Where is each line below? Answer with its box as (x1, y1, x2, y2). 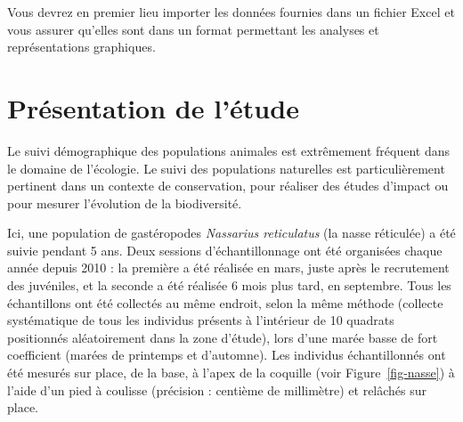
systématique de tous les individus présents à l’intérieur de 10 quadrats (7, 311, 394, 329)
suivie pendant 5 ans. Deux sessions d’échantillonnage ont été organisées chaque (7, 240, 443, 259)
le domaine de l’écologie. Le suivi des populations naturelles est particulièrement (7, 158, 445, 177)
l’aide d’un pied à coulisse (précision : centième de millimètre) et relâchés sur (7, 380, 427, 399)
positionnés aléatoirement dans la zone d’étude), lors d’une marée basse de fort (7, 328, 438, 346)
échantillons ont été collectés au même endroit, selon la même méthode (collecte (7, 293, 443, 312)
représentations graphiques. (7, 37, 156, 56)
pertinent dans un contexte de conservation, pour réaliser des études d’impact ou (7, 176, 449, 195)
